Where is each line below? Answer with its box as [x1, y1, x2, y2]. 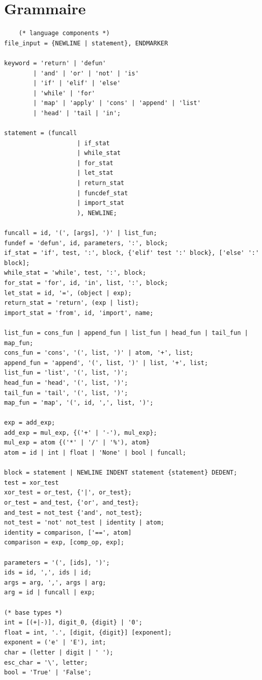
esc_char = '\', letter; [4, 659, 88, 666]
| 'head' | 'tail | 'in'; [33, 109, 121, 117]
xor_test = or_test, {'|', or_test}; [4, 489, 132, 496]
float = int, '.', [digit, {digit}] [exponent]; [4, 629, 172, 636]
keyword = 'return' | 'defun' [4, 59, 106, 67]
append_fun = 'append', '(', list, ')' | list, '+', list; [4, 359, 208, 367]
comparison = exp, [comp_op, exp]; [4, 539, 125, 546]
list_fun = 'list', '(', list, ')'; [4, 369, 128, 377]
